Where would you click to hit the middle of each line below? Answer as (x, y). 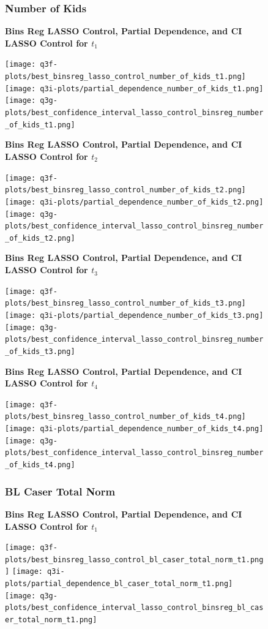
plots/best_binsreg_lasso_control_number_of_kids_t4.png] (125, 417)
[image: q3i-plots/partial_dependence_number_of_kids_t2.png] (134, 202)
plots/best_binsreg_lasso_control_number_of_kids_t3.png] (125, 303)
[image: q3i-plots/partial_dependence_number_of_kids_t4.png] (134, 429)
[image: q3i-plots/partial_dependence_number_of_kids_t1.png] (134, 89)
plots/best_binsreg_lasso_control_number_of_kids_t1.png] (125, 77)
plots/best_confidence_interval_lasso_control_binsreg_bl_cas (134, 608)
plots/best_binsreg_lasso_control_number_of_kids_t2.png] (125, 190)
